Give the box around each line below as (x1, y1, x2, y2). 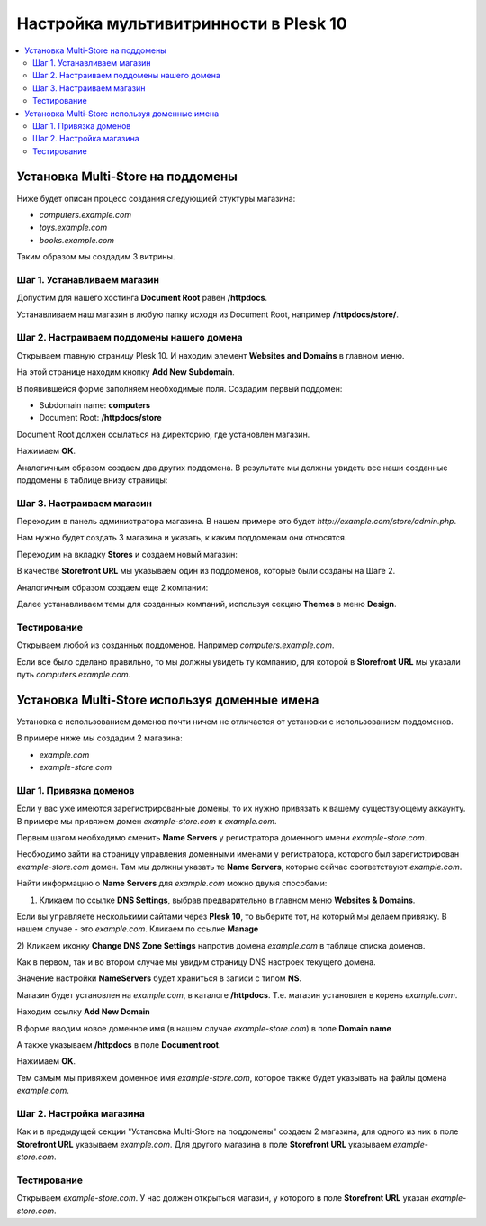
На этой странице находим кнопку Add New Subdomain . (16, 367, 236, 377)
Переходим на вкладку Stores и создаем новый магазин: (16, 549, 238, 559)
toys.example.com (39, 222, 108, 233)
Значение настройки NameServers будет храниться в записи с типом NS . (16, 973, 301, 984)
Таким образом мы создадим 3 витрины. (16, 251, 175, 262)
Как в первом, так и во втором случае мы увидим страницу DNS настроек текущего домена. (16, 957, 377, 967)
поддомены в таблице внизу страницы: (16, 474, 168, 486)
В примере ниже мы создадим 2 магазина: (16, 732, 184, 743)
